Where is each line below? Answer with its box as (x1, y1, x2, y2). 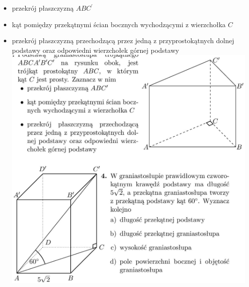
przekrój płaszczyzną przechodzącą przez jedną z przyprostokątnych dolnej (12, 35, 234, 46)
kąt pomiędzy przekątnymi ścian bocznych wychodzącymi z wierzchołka (12, 19, 226, 29)
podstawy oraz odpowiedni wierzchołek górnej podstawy (12, 45, 179, 55)
